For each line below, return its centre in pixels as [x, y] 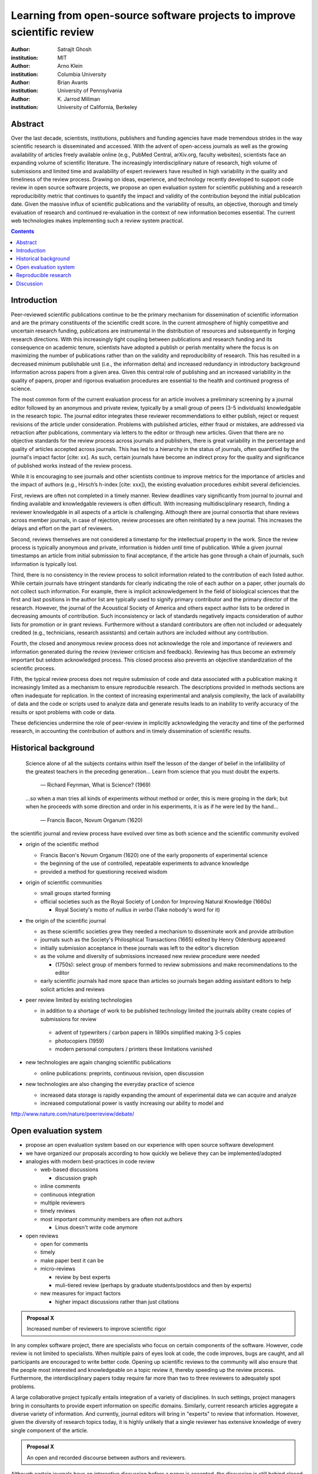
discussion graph [76, 1178]
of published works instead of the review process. [72, 465]
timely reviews [58, 1211]
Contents [23, 231]
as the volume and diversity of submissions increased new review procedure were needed [150, 956]
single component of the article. [49, 1430]
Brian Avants [73, 82]
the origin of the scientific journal [66, 920]
